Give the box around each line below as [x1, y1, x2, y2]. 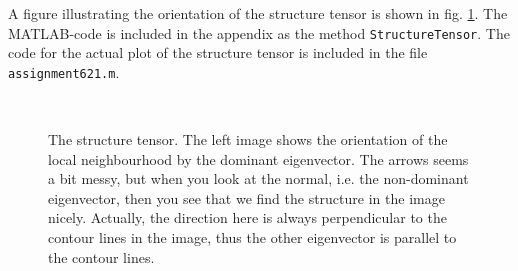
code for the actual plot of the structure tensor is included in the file [8, 42, 428, 63]
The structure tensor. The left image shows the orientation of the [48, 129, 448, 150]
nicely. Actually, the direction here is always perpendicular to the [48, 207, 447, 228]
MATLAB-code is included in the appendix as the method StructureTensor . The [8, 22, 510, 43]
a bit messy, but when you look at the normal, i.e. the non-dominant [48, 168, 469, 189]
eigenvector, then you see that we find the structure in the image [48, 187, 445, 208]
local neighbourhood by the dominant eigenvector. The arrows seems [48, 148, 469, 169]
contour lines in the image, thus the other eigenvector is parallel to [48, 227, 457, 248]
